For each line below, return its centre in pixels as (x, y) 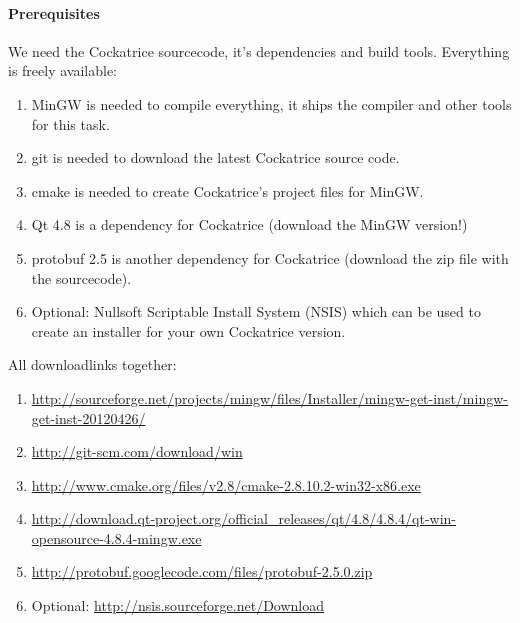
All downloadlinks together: (92, 364)
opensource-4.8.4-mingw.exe (116, 537)
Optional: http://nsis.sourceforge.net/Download (178, 605)
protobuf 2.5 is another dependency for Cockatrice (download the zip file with (270, 257)
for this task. (70, 123)
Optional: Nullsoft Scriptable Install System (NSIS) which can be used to (256, 311)
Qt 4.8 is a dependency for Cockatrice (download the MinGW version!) (249, 224)
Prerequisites (54, 12)
